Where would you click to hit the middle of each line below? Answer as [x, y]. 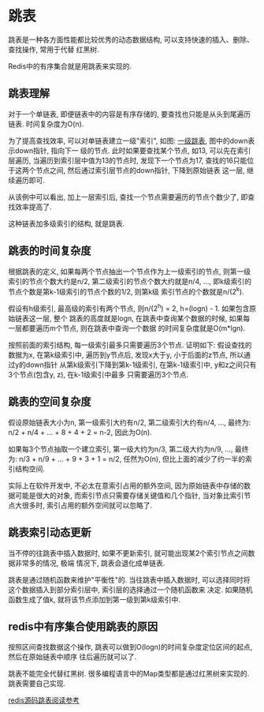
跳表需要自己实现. [37, 684]
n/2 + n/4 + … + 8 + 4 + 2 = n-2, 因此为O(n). [80, 432]
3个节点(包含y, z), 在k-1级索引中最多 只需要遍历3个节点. [99, 374]
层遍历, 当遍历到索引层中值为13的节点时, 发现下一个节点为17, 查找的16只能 [128, 160]
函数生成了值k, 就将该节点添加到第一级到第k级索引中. [95, 599]
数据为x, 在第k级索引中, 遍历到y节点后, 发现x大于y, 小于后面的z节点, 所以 [126, 354]
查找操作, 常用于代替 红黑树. [54, 49]
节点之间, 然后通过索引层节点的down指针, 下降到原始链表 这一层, [140, 170]
